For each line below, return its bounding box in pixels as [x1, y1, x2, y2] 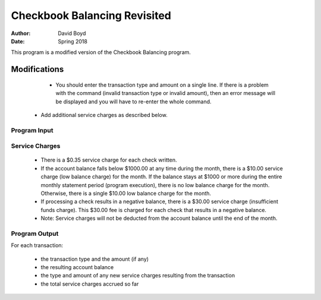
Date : [11, 37, 25, 45]
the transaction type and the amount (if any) [40, 255, 149, 263]
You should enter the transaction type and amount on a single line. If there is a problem [55, 81, 269, 89]
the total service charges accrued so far [40, 280, 139, 288]
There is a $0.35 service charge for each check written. [40, 156, 177, 163]
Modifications [11, 64, 64, 74]
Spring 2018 [58, 37, 87, 45]
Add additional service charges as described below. [40, 111, 168, 118]
